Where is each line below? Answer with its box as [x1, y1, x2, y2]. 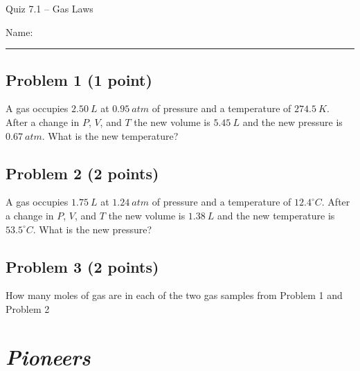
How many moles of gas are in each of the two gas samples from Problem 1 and [6, 288, 343, 302]
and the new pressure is [242, 114, 343, 129]
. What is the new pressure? [33, 221, 152, 236]
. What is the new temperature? [42, 128, 179, 143]
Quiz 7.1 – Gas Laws [6, 1, 93, 15]
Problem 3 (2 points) [6, 255, 159, 277]
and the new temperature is [217, 208, 335, 222]
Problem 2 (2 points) [6, 162, 159, 183]
